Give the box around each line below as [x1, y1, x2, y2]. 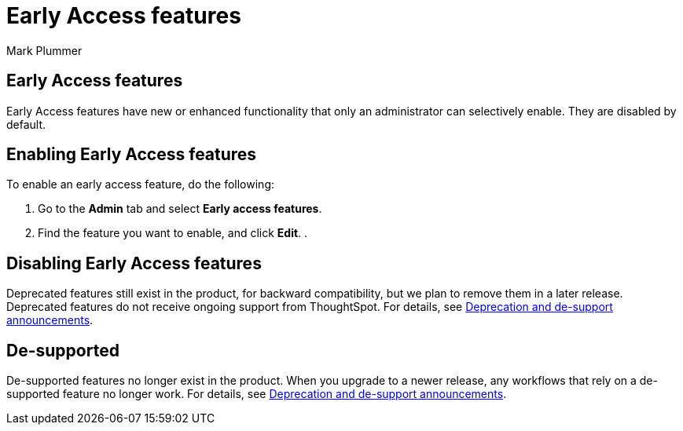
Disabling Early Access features [6, 253, 262, 273]
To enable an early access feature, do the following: [6, 177, 275, 192]
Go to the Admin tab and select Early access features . [38, 202, 322, 216]
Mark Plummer [6, 43, 83, 57]
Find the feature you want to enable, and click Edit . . [38, 226, 308, 240]
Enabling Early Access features [6, 144, 257, 165]
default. [6, 117, 46, 131]
